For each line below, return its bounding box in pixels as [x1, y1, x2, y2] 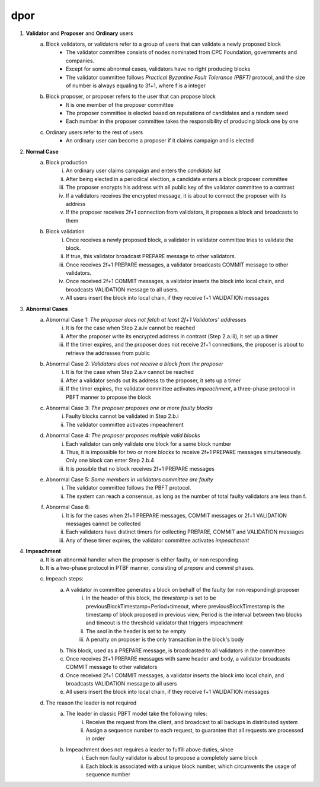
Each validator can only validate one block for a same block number [66, 440, 232, 448]
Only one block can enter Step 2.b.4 [66, 457, 154, 464]
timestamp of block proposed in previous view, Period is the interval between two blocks [86, 611, 302, 618]
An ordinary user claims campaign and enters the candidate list [66, 167, 221, 174]
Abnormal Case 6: [46, 503, 90, 510]
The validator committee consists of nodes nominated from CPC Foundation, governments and [66, 49, 297, 56]
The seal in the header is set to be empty [86, 627, 186, 634]
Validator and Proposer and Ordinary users [25, 30, 133, 37]
